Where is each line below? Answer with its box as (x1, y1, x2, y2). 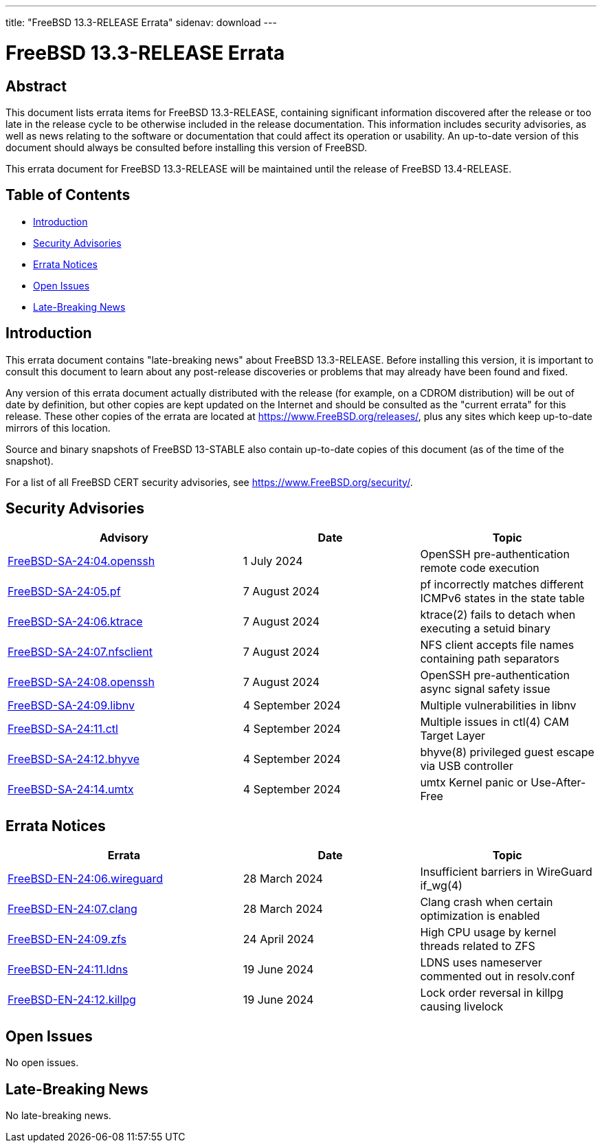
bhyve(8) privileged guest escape (420, 745, 594, 760)
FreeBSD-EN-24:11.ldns (8, 962, 129, 977)
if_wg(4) (420, 879, 462, 893)
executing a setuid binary (420, 621, 551, 636)
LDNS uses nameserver (420, 956, 542, 970)
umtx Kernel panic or (420, 775, 528, 790)
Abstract (5, 77, 67, 95)
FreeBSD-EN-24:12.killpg (8, 993, 136, 1007)
